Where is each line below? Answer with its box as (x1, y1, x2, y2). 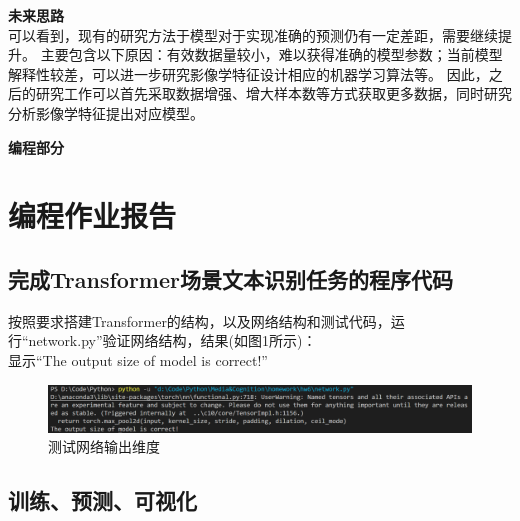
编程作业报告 (8, 195, 177, 236)
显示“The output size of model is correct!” (8, 349, 268, 370)
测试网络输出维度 (48, 436, 160, 457)
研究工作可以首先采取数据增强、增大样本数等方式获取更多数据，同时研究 (35, 83, 512, 104)
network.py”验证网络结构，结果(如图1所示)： (28, 330, 317, 351)
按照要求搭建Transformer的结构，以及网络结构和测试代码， (8, 310, 391, 331)
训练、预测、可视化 (8, 485, 197, 516)
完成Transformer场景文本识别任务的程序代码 (8, 263, 453, 294)
